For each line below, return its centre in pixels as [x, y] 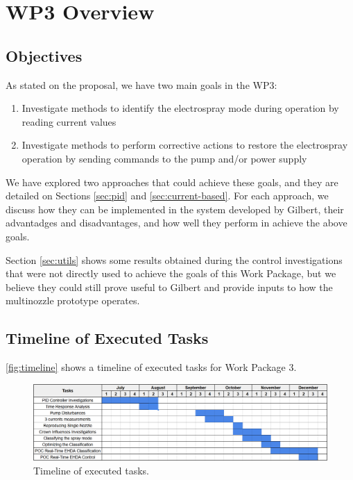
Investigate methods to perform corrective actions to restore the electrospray [185, 145]
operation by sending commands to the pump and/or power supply [164, 158]
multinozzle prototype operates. [73, 300]
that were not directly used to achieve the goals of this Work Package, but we [171, 273]
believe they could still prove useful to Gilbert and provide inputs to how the [169, 287]
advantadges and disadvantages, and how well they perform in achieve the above [176, 223]
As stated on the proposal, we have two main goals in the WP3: [141, 84]
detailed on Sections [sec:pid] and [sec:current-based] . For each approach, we [167, 196]
